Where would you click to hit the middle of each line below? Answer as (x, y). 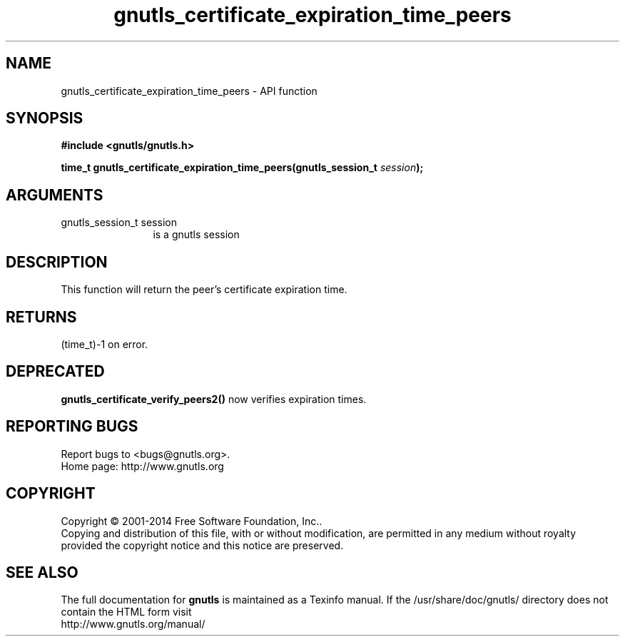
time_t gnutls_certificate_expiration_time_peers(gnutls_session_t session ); (242, 168)
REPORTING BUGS (72, 427)
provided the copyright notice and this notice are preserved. (202, 545)
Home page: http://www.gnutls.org (142, 466)
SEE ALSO (42, 572)
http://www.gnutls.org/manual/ (133, 624)
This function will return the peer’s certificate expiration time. (204, 290)
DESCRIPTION (57, 262)
